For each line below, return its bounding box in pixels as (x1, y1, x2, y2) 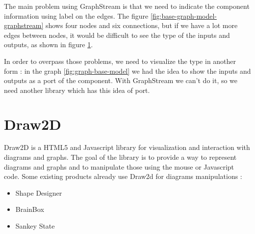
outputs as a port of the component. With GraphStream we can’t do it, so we (4, 75, 238, 86)
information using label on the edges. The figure (4, 10, 149, 21)
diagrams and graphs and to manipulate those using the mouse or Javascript (4, 161, 234, 172)
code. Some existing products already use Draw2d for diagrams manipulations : (4, 171, 242, 181)
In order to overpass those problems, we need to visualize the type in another (4, 56, 236, 66)
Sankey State (15, 221, 55, 231)
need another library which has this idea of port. (4, 85, 150, 95)
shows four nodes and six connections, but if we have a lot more (45, 20, 238, 30)
